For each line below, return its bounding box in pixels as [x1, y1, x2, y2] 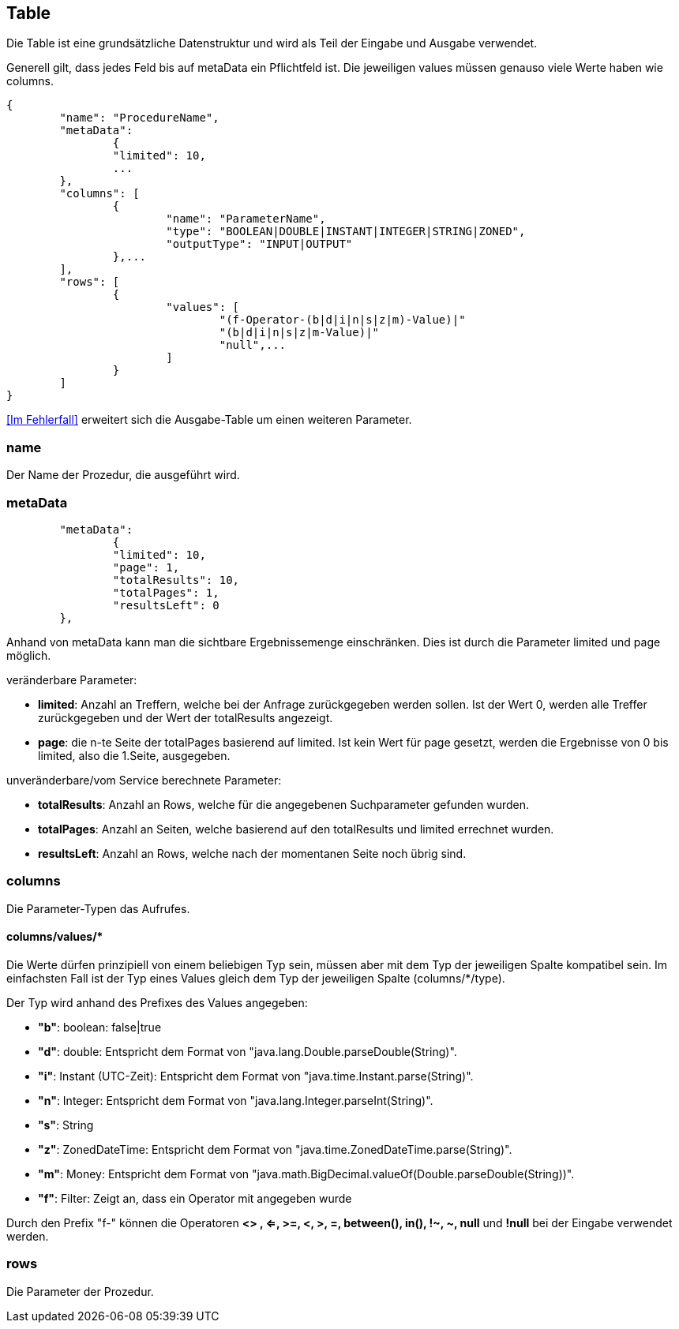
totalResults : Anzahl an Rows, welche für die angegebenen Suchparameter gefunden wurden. [38, 797, 530, 811]
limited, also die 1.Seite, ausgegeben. [38, 748, 231, 762]
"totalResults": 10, [112, 573, 240, 586]
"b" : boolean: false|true [38, 1020, 162, 1034]
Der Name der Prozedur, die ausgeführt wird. [6, 468, 240, 482]
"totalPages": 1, [112, 586, 219, 599]
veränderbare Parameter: [6, 672, 137, 687]
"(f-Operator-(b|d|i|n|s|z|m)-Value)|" [219, 313, 466, 327]
